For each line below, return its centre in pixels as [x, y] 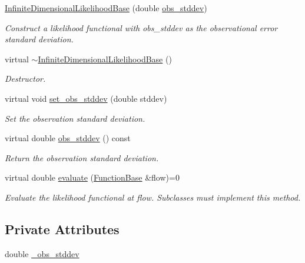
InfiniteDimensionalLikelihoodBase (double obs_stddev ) [106, 8]
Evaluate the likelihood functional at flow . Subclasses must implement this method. [153, 197]
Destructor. [25, 79]
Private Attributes [62, 229]
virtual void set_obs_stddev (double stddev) [86, 98]
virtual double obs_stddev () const [68, 138]
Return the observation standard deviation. [82, 157]
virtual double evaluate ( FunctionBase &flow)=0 [92, 177]
